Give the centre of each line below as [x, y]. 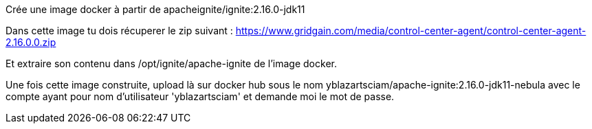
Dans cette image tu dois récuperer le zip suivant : [119, 31]
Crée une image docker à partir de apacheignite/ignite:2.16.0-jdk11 [155, 9]
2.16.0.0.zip [31, 42]
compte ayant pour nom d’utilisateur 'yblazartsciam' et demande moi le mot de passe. [200, 96]
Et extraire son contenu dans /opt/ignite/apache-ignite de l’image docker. [171, 63]
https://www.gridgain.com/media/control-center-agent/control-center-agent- [411, 31]
